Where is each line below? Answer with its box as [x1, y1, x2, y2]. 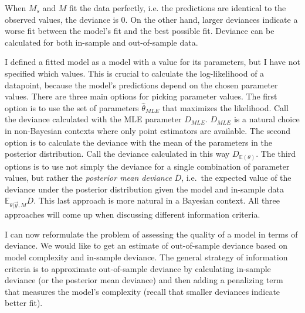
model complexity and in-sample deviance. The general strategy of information [5, 250, 288, 263]
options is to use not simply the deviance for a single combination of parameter [5, 160, 290, 172]
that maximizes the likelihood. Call [162, 101, 289, 113]
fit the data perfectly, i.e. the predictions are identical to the [69, 2, 286, 13]
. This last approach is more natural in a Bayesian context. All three [33, 194, 280, 207]
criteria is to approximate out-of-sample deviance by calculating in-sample [5, 262, 271, 274]
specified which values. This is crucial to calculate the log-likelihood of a [5, 67, 265, 79]
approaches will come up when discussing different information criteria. [5, 208, 260, 221]
